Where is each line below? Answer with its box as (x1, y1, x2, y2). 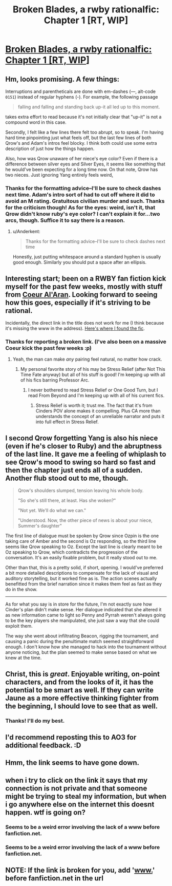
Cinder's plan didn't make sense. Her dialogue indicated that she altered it (5, 607, 162, 613)
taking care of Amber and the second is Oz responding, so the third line (5, 538, 156, 544)
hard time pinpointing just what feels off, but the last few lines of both (5, 135, 152, 141)
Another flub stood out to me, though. (5, 474, 129, 482)
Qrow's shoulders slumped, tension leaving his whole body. (17, 487, 144, 494)
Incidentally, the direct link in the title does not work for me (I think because (5, 320, 164, 326)
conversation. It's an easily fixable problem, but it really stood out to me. (5, 555, 158, 561)
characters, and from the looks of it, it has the (5, 677, 154, 686)
